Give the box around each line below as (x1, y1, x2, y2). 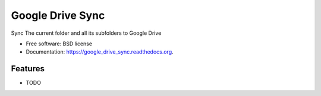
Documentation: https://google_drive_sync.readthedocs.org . (26, 48, 174, 55)
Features (11, 64, 45, 74)
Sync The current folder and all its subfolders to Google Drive (11, 29, 162, 37)
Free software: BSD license (26, 40, 92, 47)
